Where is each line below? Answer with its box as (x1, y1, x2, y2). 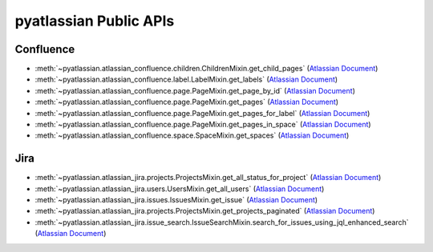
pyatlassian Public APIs (14, 12, 175, 30)
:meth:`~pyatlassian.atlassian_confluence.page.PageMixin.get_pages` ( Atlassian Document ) (34, 97, 339, 107)
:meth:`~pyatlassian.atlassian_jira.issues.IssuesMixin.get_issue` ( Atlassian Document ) (34, 195, 318, 205)
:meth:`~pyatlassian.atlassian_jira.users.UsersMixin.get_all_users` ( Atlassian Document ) (34, 184, 325, 194)
